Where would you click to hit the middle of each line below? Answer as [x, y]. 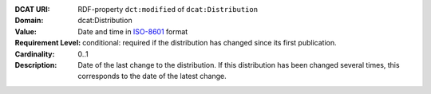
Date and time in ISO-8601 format [133, 31]
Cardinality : [35, 54]
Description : [36, 65]
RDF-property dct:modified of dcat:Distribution [168, 9]
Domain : [29, 21]
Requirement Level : [48, 43]
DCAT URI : [33, 9]
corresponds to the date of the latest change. [152, 76]
